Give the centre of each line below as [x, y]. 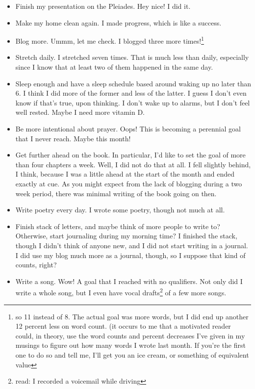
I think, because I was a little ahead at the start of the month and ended [125, 174]
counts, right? [36, 265]
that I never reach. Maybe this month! [73, 138]
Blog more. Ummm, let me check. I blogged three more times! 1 [110, 40]
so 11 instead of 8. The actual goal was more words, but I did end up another [132, 316]
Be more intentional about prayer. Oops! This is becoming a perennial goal [128, 129]
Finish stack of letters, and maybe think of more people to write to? [118, 226]
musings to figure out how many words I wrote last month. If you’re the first [130, 345]
